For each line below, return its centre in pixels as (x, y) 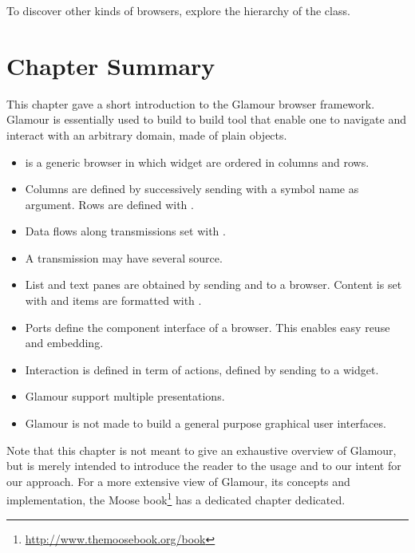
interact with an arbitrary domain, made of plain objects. (147, 134)
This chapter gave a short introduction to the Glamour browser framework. (191, 103)
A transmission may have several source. (124, 257)
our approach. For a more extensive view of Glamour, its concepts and (178, 481)
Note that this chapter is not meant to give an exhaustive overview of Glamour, (202, 450)
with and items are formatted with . (113, 300)
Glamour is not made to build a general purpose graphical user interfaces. (206, 423)
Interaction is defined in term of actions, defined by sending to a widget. (202, 369)
